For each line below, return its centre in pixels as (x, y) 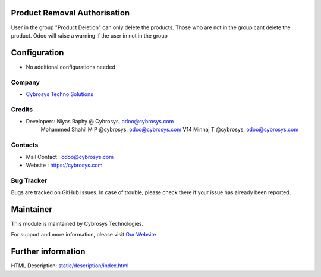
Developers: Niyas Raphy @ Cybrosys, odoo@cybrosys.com (100, 122)
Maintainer (32, 209)
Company (25, 82)
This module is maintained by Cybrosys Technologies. (77, 224)
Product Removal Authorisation (70, 13)
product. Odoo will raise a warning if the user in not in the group (89, 35)
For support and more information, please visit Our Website (84, 235)
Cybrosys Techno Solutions (59, 94)
